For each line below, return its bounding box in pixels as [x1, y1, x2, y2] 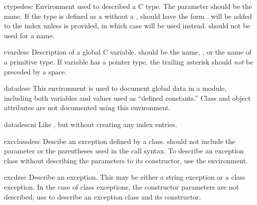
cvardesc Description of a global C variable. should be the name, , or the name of [4, 47, 252, 57]
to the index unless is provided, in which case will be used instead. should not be [4, 20, 251, 31]
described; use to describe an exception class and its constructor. [4, 191, 201, 202]
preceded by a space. [4, 66, 67, 76]
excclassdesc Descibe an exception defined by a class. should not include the [4, 136, 236, 146]
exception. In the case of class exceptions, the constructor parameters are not [4, 181, 239, 192]
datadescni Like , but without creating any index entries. [4, 119, 177, 129]
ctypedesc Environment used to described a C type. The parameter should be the [4, 1, 252, 11]
